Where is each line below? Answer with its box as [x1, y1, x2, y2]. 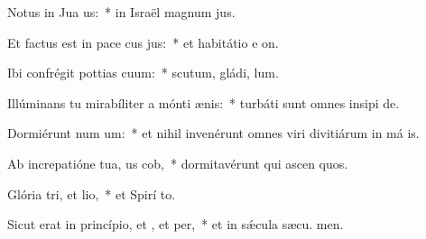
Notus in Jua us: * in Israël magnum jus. [7, 3, 236, 21]
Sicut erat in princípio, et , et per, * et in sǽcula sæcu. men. [7, 215, 344, 234]
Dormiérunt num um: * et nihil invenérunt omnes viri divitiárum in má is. [7, 124, 420, 142]
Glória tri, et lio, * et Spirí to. [7, 184, 176, 203]
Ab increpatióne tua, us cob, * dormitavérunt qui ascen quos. [7, 153, 348, 172]
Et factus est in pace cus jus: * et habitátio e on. [7, 32, 279, 51]
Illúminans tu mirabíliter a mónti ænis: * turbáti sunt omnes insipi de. [7, 93, 400, 112]
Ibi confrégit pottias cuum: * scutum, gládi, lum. [7, 63, 279, 82]
